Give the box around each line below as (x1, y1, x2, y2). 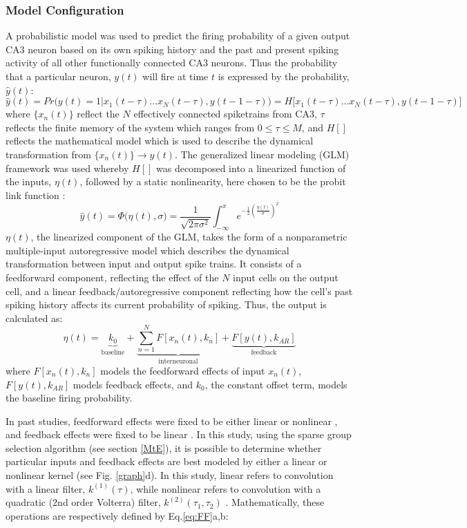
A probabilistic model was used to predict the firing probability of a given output (6, 28, 350, 43)
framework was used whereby (6, 160, 129, 175)
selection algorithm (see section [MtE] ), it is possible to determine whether (6, 440, 322, 455)
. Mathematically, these (225, 495, 325, 509)
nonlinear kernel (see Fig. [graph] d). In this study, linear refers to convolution (6, 468, 334, 482)
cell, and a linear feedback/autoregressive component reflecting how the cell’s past (6, 283, 353, 298)
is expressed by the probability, (218, 69, 350, 83)
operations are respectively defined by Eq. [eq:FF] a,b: (6, 508, 229, 522)
